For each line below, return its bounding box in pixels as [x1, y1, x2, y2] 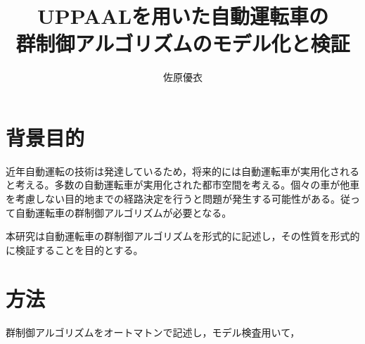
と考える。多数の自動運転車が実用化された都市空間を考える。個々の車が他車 [6, 177, 360, 192]
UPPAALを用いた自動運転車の [37, 1, 329, 30]
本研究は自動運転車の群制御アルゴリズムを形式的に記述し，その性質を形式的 [6, 229, 360, 243]
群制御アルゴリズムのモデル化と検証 [15, 29, 350, 58]
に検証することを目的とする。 [6, 242, 143, 257]
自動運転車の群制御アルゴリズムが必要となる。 [15, 205, 232, 219]
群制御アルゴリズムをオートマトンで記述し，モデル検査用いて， [6, 324, 300, 339]
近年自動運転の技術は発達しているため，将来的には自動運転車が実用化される [6, 163, 359, 178]
